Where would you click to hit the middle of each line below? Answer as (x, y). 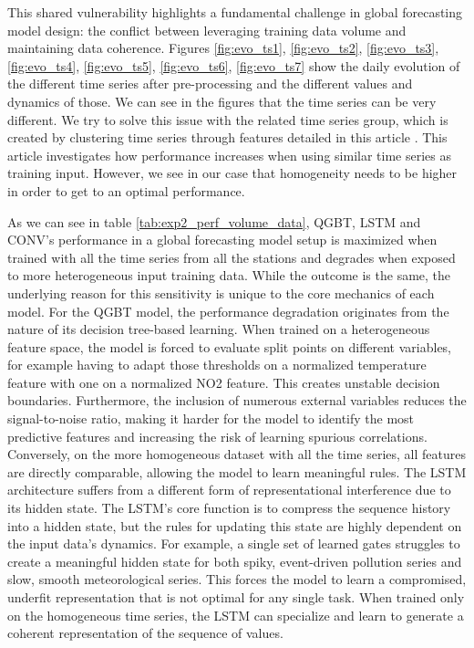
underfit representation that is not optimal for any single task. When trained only (236, 597)
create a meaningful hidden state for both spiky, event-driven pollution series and (235, 561)
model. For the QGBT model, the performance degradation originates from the (228, 311)
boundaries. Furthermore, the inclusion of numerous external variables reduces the (237, 400)
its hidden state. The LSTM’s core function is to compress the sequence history (229, 508)
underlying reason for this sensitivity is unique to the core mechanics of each (221, 293)
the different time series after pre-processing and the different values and (210, 84)
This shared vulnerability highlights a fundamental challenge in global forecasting (235, 12)
